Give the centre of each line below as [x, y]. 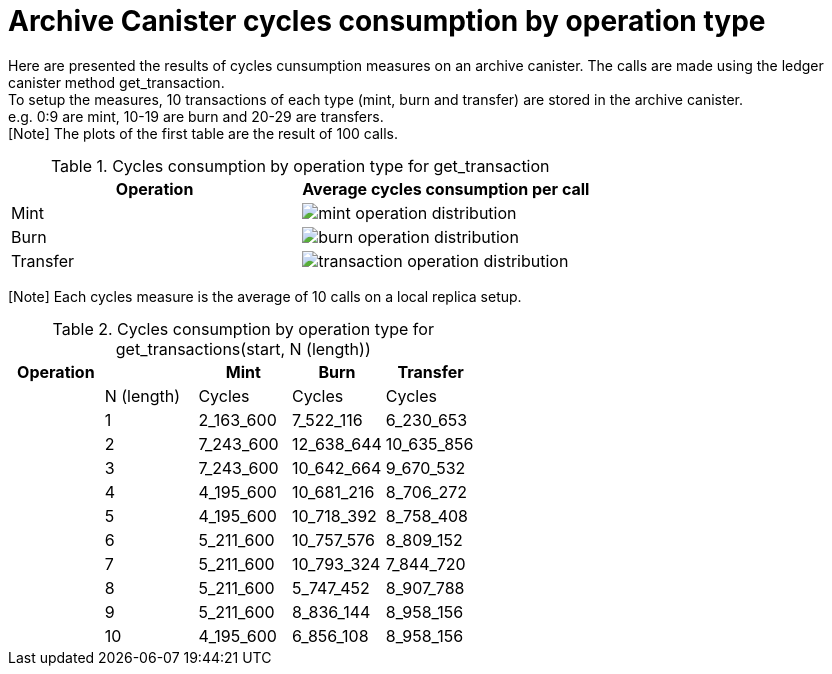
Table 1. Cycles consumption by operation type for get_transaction [300, 165]
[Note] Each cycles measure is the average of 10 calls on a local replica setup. [265, 296]
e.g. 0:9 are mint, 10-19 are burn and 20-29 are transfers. [196, 116]
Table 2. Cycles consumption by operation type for [243, 328]
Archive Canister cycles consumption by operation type [387, 21]
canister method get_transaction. [116, 82]
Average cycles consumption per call [446, 188]
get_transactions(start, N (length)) [243, 348]
